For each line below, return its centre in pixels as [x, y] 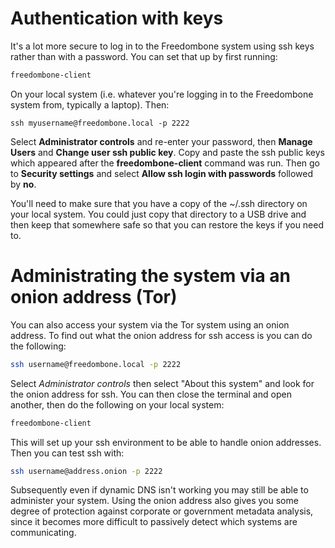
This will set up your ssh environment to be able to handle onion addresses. [166, 442]
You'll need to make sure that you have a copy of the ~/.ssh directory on [159, 203]
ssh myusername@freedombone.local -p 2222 [100, 123]
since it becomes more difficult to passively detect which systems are [154, 522]
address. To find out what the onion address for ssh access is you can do [161, 335]
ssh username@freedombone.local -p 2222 [96, 364]
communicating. [43, 533]
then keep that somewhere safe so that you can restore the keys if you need [167, 224]
